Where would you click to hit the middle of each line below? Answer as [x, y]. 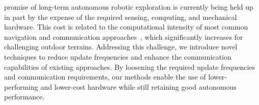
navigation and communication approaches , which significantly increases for [124, 36]
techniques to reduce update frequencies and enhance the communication [118, 56]
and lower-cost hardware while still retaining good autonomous [138, 86]
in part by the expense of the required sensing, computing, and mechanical [121, 17]
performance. [24, 97]
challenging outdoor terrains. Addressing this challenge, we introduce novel [121, 47]
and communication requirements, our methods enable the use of [105, 77]
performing [21, 86]
